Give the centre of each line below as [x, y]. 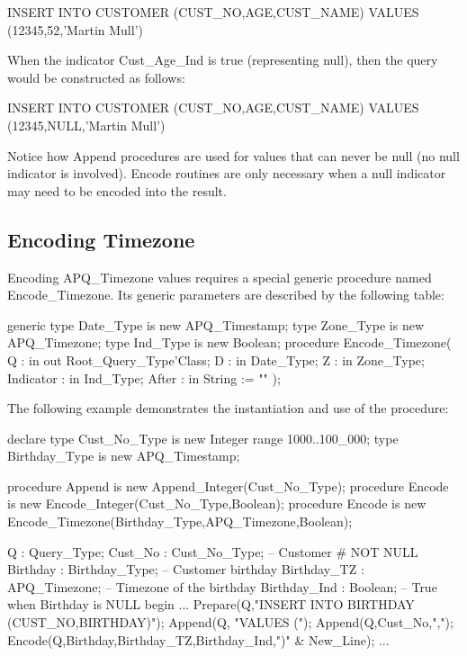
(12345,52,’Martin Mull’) [75, 29]
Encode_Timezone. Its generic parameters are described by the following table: [226, 295]
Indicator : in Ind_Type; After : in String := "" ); [144, 377]
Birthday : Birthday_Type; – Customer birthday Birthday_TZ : [186, 569]
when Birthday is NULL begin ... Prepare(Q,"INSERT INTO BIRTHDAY [211, 604]
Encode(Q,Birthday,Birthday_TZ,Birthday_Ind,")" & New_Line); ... [198, 639]
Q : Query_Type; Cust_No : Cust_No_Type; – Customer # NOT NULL [213, 551]
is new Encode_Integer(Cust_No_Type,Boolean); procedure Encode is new [217, 503]
